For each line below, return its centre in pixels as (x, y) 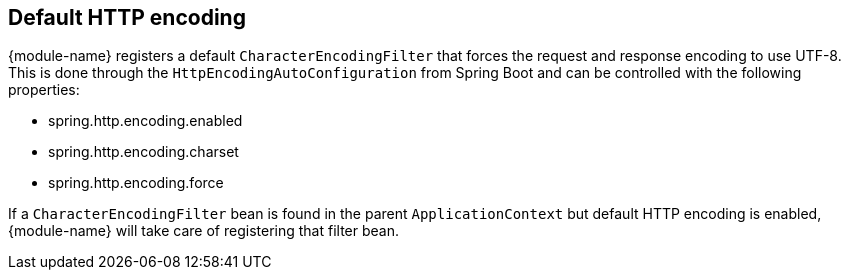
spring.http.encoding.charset (143, 152)
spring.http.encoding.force (136, 183)
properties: (44, 90)
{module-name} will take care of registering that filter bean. (203, 231)
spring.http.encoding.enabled (145, 121)
